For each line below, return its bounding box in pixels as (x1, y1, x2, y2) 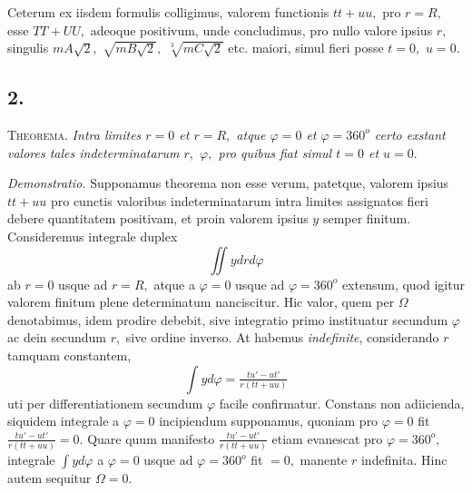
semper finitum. (322, 209, 411, 228)
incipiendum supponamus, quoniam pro (159, 411, 379, 430)
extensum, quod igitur (341, 274, 465, 293)
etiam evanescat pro (271, 429, 383, 448)
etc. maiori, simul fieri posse (228, 38, 384, 57)
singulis (7, 38, 49, 57)
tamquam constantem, (7, 345, 132, 364)
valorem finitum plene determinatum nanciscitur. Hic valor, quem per (7, 292, 395, 311)
